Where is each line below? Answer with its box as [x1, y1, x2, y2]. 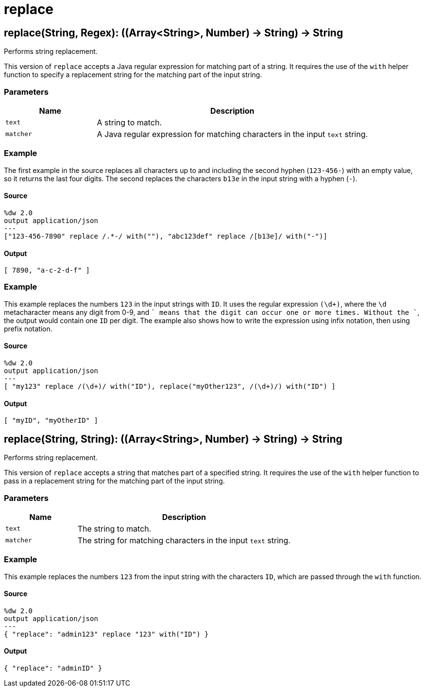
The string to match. [77, 523, 152, 534]
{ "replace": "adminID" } [4, 664, 102, 673]
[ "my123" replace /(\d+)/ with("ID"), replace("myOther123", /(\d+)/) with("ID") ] [4, 382, 336, 391]
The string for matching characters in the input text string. [77, 535, 290, 545]
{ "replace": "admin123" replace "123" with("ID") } [4, 630, 209, 638]
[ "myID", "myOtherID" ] [4, 416, 98, 425]
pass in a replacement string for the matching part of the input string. [4, 477, 225, 485]
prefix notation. [4, 324, 52, 333]
